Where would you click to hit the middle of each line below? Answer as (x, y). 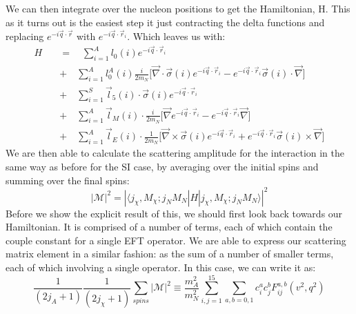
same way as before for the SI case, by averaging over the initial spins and (162, 166)
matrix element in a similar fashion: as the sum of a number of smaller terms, (170, 254)
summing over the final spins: (68, 180)
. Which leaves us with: (176, 36)
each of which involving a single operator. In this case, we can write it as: (161, 267)
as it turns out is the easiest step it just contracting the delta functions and (165, 22)
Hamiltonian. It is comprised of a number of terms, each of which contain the (169, 227)
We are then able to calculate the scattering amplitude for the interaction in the (175, 153)
